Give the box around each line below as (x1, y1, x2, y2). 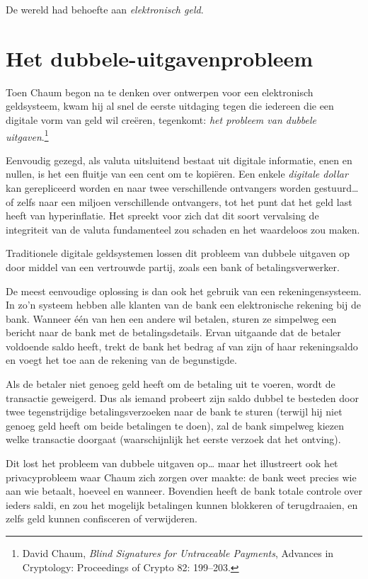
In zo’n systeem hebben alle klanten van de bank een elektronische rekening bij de (6, 297, 361, 312)
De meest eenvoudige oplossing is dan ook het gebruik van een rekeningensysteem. (6, 283, 362, 298)
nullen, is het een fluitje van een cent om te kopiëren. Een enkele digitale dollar (6, 166, 348, 181)
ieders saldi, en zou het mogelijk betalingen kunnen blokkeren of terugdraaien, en (6, 497, 358, 512)
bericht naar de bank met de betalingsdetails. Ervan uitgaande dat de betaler (6, 325, 341, 340)
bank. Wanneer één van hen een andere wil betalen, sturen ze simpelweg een (6, 311, 337, 326)
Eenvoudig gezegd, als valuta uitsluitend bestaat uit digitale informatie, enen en (6, 152, 352, 167)
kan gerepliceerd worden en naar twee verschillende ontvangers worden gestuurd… (6, 180, 359, 195)
